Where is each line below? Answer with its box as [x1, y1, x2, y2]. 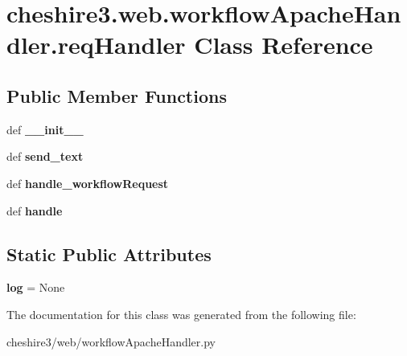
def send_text [6, 148, 84, 165]
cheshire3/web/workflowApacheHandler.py [6, 333, 216, 350]
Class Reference [194, 28, 373, 61]
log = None [6, 279, 65, 296]
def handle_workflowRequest [6, 174, 169, 191]
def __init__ [6, 121, 84, 137]
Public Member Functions [6, 83, 227, 108]
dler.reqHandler [6, 28, 186, 61]
